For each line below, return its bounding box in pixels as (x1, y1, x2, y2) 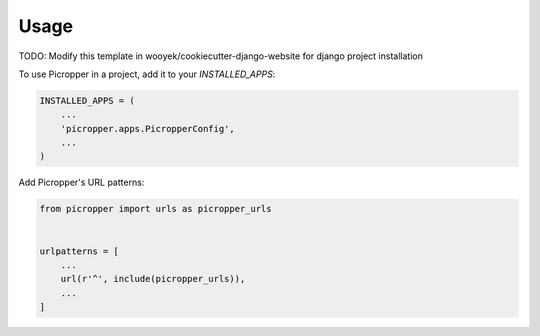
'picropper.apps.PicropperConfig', (60, 123, 235, 134)
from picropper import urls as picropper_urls (39, 203, 272, 215)
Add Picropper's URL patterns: (18, 176, 145, 189)
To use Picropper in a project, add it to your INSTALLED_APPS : (18, 68, 276, 80)
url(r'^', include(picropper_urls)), (60, 273, 246, 285)
